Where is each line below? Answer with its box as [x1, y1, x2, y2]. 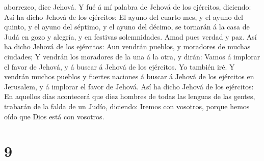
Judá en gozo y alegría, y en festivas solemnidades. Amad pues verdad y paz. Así [4, 31, 257, 42]
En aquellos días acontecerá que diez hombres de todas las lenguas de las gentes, [4, 91, 255, 102]
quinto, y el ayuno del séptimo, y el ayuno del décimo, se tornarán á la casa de [4, 21, 250, 32]
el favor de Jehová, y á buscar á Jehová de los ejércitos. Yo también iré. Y [4, 61, 235, 72]
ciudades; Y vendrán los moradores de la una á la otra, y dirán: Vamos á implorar [4, 51, 260, 61]
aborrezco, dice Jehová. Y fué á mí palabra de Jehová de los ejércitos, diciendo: [4, 2, 251, 12]
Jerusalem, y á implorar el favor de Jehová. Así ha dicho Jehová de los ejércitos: [4, 81, 254, 91]
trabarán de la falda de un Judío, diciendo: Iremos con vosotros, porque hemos [4, 101, 250, 111]
